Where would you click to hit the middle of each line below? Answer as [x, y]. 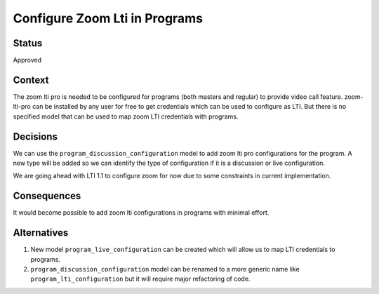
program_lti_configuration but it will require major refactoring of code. [140, 279]
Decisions [35, 136]
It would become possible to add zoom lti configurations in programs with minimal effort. [141, 213]
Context [31, 80]
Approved [27, 60]
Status [28, 43]
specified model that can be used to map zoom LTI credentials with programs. [126, 116]
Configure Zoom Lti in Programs [108, 18]
